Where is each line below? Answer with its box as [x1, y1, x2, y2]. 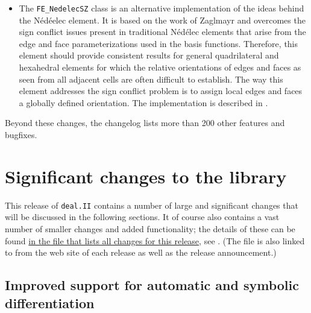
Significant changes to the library [5, 163, 287, 188]
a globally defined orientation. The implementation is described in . [19, 96, 268, 109]
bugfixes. [5, 128, 37, 141]
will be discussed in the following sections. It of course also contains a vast [5, 210, 280, 223]
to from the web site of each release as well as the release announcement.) [5, 246, 277, 259]
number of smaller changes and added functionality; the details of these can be [5, 222, 295, 235]
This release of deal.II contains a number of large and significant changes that [5, 198, 298, 211]
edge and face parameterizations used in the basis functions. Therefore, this [19, 37, 298, 49]
